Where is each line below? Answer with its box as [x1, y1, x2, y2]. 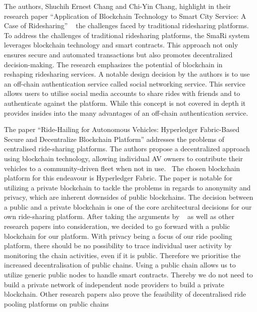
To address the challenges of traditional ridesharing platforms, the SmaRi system [4, 30, 250, 40]
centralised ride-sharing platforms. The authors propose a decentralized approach [4, 143, 250, 154]
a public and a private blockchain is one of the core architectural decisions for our [4, 201, 252, 212]
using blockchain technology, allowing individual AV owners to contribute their [4, 153, 243, 163]
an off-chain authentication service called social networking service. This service [4, 78, 246, 89]
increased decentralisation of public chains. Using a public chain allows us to [4, 260, 236, 270]
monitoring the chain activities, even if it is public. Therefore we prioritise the [4, 250, 241, 260]
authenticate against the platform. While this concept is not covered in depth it [4, 97, 246, 108]
